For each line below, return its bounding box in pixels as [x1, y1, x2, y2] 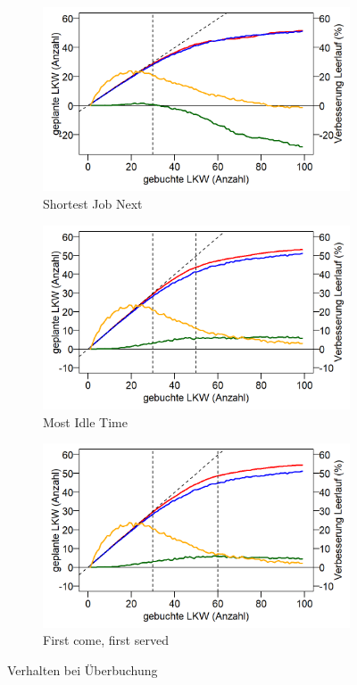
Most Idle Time [43, 412, 128, 431]
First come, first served [43, 631, 169, 649]
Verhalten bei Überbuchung [7, 660, 158, 679]
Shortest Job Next [43, 194, 143, 212]
